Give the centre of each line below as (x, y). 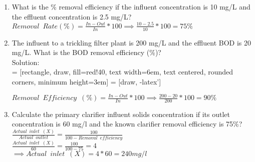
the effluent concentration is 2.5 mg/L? (72, 16)
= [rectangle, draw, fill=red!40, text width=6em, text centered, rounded (122, 72)
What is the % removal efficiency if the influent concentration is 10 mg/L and (131, 6)
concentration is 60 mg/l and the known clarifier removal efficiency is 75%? (127, 124)
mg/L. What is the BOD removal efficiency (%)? (86, 52)
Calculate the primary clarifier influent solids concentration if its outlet (121, 114)
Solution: (26, 62)
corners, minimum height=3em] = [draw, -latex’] (86, 81)
